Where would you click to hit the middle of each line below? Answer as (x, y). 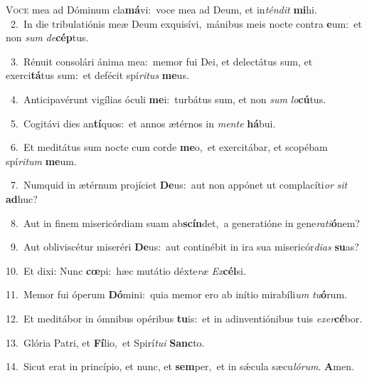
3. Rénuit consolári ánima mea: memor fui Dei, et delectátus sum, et (161, 61)
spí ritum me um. (41, 161)
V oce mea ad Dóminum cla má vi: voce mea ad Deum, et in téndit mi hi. (161, 9)
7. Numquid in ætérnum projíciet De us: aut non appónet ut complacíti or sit (179, 185)
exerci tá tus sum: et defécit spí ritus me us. (97, 75)
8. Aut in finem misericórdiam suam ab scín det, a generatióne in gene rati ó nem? (185, 222)
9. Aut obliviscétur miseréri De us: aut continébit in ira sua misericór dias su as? (185, 247)
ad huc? (22, 198)
